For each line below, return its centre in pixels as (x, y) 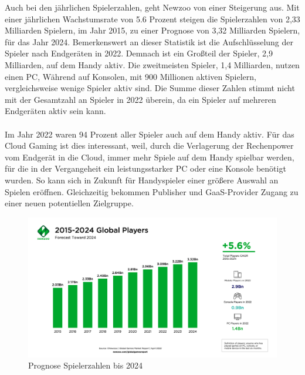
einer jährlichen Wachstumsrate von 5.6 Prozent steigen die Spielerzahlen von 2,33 (152, 19)
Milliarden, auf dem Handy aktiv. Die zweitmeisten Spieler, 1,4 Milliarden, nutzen (152, 64)
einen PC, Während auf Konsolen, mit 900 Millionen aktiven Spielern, (131, 76)
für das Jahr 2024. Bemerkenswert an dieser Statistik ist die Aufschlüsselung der (149, 41)
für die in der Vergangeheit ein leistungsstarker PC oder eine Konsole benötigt (145, 168)
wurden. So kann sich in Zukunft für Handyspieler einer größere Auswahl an (142, 180)
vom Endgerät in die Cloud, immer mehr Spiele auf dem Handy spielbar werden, (150, 157)
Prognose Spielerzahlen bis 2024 (85, 365)
